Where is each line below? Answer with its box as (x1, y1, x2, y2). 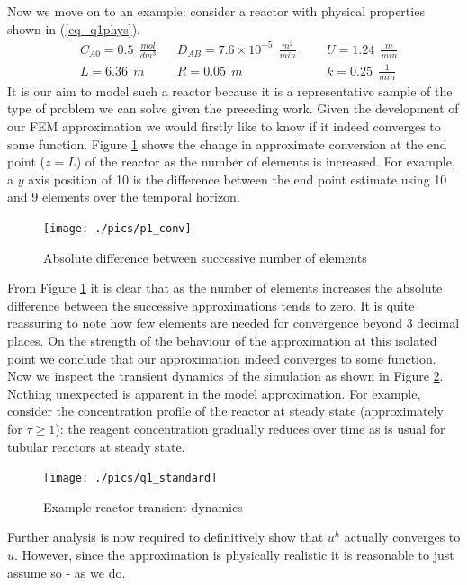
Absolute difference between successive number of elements (43, 247, 367, 266)
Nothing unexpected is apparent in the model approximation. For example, (7, 383, 421, 402)
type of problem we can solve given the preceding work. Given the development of (7, 99, 459, 118)
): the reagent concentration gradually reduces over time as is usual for (55, 419, 445, 438)
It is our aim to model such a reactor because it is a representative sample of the (7, 81, 453, 100)
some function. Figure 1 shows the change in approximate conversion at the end (7, 134, 447, 153)
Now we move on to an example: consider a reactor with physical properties (7, 2, 425, 20)
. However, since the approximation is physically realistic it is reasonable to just (14, 545, 454, 564)
